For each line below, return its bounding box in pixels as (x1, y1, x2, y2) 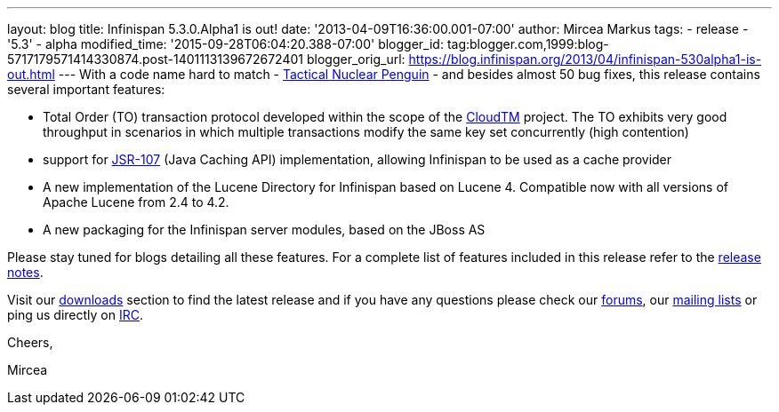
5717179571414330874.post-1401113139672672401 (7, 51, 304, 67)
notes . (7, 265, 44, 280)
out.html (7, 67, 55, 82)
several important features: (7, 82, 165, 97)
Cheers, (7, 335, 53, 350)
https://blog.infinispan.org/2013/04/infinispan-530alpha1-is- (408, 51, 762, 67)
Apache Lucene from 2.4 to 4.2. (43, 194, 229, 210)
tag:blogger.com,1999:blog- (446, 36, 609, 51)
